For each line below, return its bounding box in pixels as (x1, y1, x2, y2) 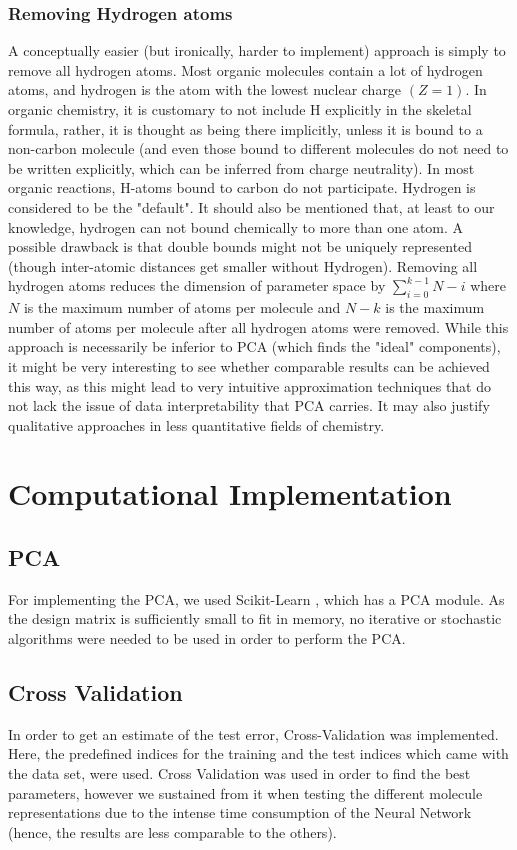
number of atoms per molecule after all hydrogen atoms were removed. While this (8, 316, 509, 337)
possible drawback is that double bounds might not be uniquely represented (8, 236, 473, 257)
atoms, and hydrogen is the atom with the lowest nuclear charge (8, 79, 402, 100)
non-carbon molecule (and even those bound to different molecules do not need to (8, 138, 509, 159)
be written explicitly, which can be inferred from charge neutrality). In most (8, 157, 475, 178)
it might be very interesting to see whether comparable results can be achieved (8, 355, 490, 376)
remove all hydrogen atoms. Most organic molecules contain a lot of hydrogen (8, 59, 483, 80)
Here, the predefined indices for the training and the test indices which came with (8, 743, 509, 764)
